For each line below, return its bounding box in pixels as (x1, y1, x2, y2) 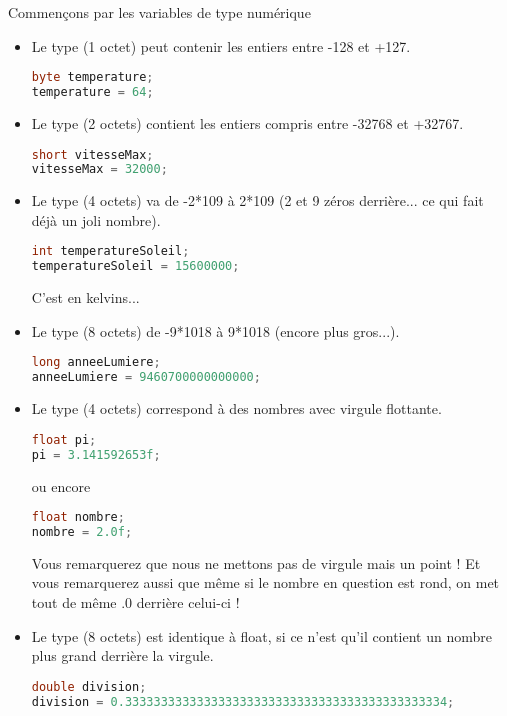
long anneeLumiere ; (31, 355, 161, 370)
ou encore (31, 475, 91, 496)
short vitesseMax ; (31, 147, 154, 162)
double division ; (31, 679, 147, 694)
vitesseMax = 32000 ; (31, 162, 168, 177)
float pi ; (31, 432, 97, 447)
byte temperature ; (31, 70, 154, 85)
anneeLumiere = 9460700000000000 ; (31, 370, 261, 385)
